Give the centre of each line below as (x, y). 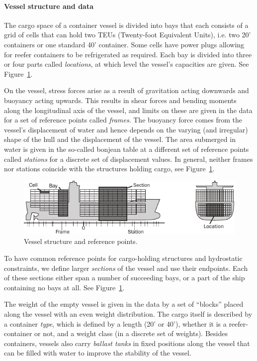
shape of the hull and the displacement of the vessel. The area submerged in (120, 139)
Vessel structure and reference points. (81, 241)
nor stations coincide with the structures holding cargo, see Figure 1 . (109, 169)
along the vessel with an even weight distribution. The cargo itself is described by (128, 313)
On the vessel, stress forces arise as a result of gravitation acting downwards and (127, 90)
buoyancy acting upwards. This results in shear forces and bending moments (120, 100)
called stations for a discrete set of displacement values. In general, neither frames (128, 159)
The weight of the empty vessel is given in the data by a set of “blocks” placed (124, 304)
